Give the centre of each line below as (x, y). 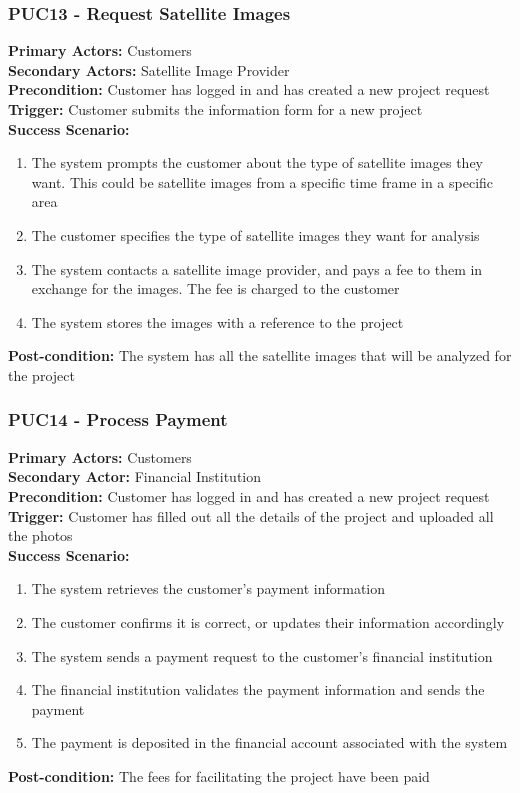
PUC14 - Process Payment (118, 419)
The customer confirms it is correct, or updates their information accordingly (268, 621)
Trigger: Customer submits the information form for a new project (215, 109)
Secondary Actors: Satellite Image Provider (149, 69)
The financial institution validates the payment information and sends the (258, 689)
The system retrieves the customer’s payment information (208, 588)
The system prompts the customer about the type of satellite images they (257, 162)
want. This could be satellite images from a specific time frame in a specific (262, 181)
